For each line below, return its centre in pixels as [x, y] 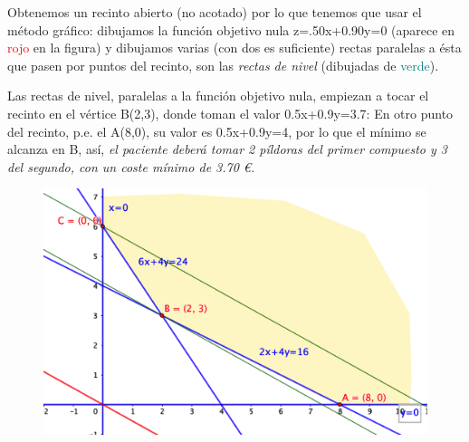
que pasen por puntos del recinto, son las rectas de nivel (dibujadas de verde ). [223, 65]
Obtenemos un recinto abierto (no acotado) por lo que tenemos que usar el [215, 12]
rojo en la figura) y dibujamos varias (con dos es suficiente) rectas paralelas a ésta [234, 48]
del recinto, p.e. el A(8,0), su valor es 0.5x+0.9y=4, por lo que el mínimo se [217, 131]
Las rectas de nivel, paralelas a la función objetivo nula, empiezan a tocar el [218, 96]
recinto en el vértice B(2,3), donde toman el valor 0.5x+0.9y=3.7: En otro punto [230, 113]
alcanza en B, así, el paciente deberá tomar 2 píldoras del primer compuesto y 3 [228, 149]
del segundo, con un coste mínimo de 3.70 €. [131, 166]
